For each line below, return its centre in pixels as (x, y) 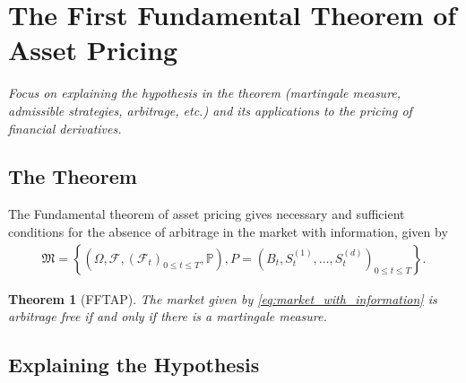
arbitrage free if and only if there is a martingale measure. (168, 316)
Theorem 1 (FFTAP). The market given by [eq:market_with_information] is (223, 298)
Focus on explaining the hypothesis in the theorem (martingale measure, (205, 93)
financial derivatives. (65, 128)
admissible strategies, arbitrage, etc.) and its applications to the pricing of (210, 110)
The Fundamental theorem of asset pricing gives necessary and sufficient (207, 214)
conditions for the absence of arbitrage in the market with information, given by (228, 231)
